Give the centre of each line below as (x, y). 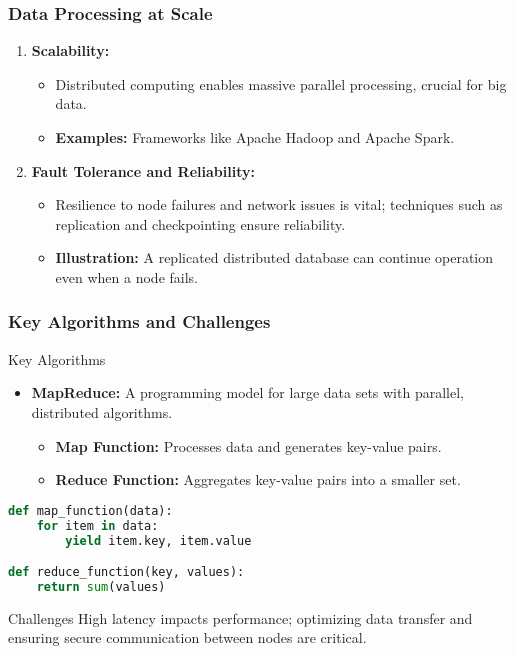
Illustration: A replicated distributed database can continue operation (274, 257)
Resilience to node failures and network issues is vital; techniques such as (279, 204)
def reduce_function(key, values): (126, 572)
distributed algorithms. (102, 411)
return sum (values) (101, 586)
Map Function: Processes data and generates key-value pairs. (248, 445)
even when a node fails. (127, 276)
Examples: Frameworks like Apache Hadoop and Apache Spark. (255, 137)
